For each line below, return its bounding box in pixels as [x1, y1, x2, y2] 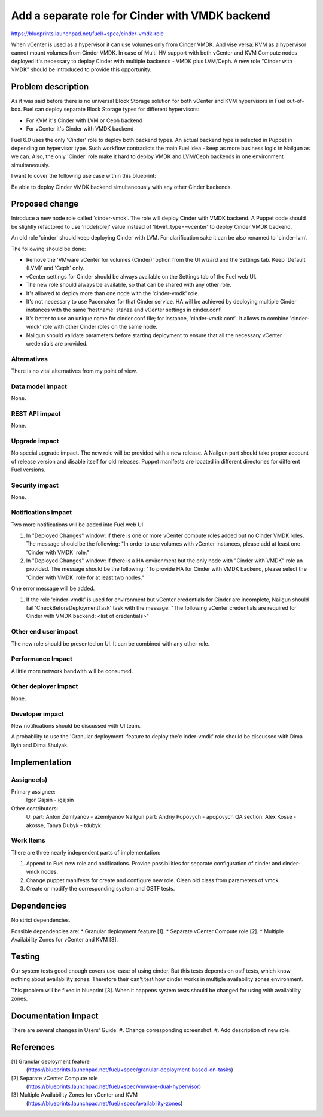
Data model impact [11, 382, 68, 391]
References [11, 1042, 55, 1052]
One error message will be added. [11, 585, 95, 592]
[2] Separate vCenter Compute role [11, 1074, 98, 1082]
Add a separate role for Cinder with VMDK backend [11, 9, 270, 22]
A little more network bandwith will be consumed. [11, 667, 133, 674]
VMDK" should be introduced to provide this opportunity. [11, 66, 152, 73]
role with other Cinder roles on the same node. [42, 323, 158, 331]
